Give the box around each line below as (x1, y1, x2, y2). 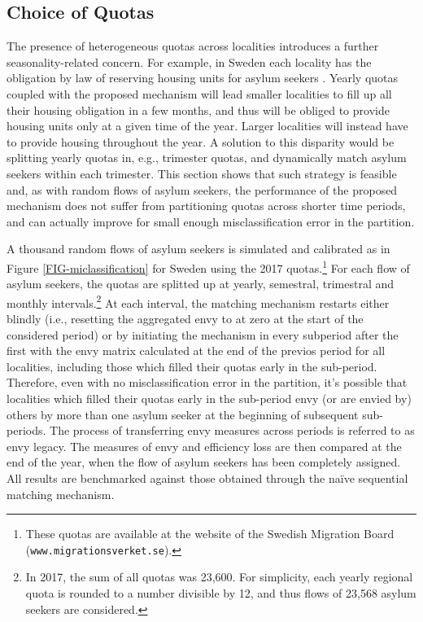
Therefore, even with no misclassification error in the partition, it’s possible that (7, 374, 408, 391)
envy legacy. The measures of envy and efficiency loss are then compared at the (7, 437, 402, 454)
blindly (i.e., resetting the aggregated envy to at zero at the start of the (7, 310, 364, 327)
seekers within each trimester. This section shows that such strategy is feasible (7, 164, 397, 182)
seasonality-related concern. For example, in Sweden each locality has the (7, 53, 372, 70)
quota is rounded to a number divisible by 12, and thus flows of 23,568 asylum (25, 584, 416, 601)
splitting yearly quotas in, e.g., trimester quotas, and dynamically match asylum (7, 149, 407, 166)
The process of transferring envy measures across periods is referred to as (50, 422, 415, 439)
